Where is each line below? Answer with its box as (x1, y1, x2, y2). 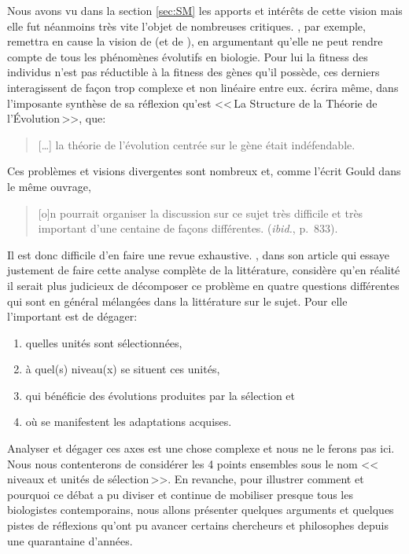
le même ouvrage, (7, 178, 91, 194)
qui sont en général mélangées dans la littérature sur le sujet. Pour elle (7, 292, 348, 309)
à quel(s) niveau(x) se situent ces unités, (25, 361, 220, 377)
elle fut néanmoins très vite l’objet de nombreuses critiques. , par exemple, (7, 17, 366, 34)
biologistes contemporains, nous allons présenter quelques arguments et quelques (7, 501, 394, 518)
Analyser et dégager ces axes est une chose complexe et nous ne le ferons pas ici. (7, 440, 395, 457)
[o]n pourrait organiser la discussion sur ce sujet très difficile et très (38, 204, 363, 221)
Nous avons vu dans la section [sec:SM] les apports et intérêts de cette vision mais (7, 2, 403, 18)
